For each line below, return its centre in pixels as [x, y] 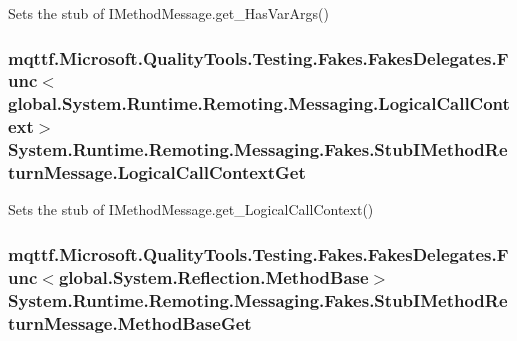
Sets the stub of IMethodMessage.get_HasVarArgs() [168, 13]
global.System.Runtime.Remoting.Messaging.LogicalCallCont [259, 103]
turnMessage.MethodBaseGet [130, 322]
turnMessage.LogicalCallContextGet [157, 172]
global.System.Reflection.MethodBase [213, 276]
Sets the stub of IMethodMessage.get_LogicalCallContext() [191, 209]
